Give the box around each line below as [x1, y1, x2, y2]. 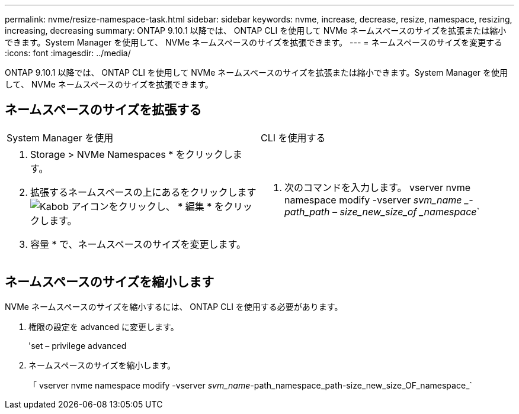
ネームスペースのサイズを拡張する [5, 102, 202, 118]
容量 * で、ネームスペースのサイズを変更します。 [30, 238, 246, 250]
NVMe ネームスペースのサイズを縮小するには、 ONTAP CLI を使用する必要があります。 [5, 301, 343, 312]
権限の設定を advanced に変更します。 [28, 321, 179, 332]
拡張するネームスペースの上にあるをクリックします [30, 186, 257, 198]
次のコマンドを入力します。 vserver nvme [284, 181, 471, 193]
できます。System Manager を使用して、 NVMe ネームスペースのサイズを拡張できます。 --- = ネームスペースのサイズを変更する [5, 37, 502, 47]
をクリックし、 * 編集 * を [108, 200, 224, 212]
